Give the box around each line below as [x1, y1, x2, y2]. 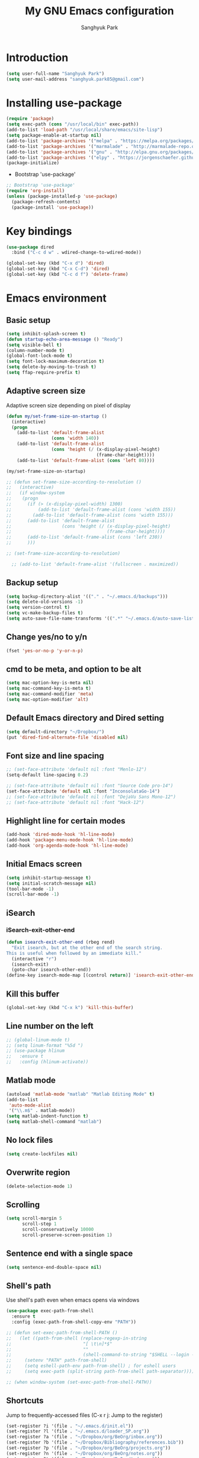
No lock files [6, 1135, 53, 1145]
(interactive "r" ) [11, 956, 57, 961]
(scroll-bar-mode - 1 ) [6, 891, 60, 897]
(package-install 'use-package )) [11, 204, 94, 210]
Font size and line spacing [6, 750, 105, 761]
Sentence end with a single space [6, 1249, 133, 1259]
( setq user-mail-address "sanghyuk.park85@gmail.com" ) [6, 76, 145, 82]
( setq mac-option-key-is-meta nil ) [6, 680, 94, 686]
